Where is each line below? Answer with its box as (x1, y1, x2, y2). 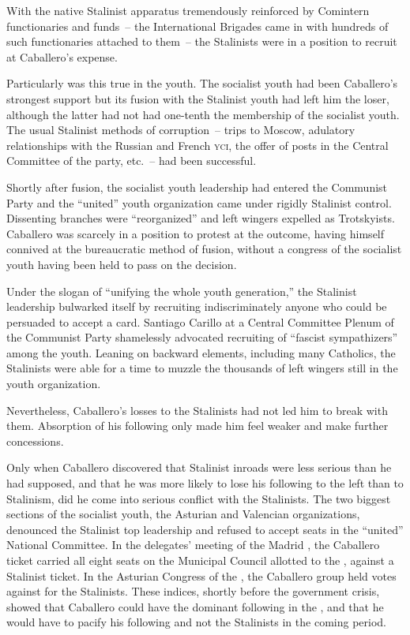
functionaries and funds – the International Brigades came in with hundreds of (6, 17, 389, 34)
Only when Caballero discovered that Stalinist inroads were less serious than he (6, 459, 392, 476)
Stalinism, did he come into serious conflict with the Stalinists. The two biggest (6, 490, 391, 506)
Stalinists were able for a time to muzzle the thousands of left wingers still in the (6, 360, 398, 376)
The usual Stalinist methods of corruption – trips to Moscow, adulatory (6, 121, 355, 138)
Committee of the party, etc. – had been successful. (6, 152, 257, 169)
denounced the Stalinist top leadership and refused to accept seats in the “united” (6, 521, 404, 537)
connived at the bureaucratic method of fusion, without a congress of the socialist (6, 241, 402, 257)
